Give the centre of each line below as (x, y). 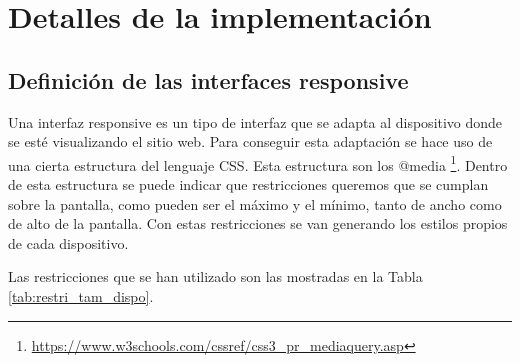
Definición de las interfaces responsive (208, 79)
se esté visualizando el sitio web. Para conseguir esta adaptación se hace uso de (250, 141)
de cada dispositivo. (68, 242)
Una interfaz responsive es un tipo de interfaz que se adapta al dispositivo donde (255, 121)
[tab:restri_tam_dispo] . (81, 295)
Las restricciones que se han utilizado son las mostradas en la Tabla (215, 276)
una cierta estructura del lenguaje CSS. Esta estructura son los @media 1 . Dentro (258, 163)
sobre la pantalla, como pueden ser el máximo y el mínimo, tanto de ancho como (255, 203)
